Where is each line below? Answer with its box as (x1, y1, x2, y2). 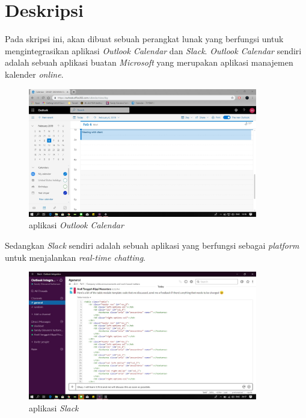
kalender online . (5, 67, 64, 80)
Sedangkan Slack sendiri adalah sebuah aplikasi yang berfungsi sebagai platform (5, 239, 299, 251)
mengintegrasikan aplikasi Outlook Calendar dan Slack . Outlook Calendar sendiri (5, 44, 302, 57)
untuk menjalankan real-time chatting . (5, 251, 145, 263)
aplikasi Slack (29, 401, 79, 414)
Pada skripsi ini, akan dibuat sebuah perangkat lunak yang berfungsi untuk (5, 33, 284, 45)
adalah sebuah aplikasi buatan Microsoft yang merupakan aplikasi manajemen (5, 56, 293, 69)
